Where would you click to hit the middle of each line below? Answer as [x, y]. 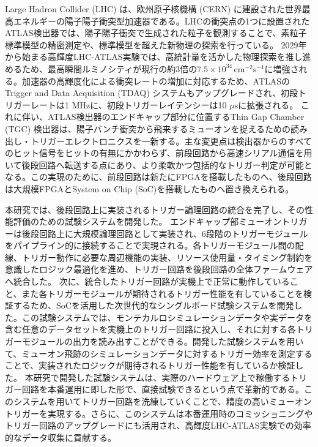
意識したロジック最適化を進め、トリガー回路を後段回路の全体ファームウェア [159, 269]
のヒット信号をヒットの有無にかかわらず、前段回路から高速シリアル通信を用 [159, 153]
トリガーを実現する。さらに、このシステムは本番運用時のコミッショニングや [159, 413]
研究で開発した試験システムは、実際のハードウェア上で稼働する [162, 377]
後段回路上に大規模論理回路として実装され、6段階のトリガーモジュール [165, 233]
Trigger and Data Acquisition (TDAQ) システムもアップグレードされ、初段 [151, 93]
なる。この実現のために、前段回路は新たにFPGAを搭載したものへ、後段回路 [158, 177]
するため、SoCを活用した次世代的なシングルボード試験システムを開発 [153, 305]
